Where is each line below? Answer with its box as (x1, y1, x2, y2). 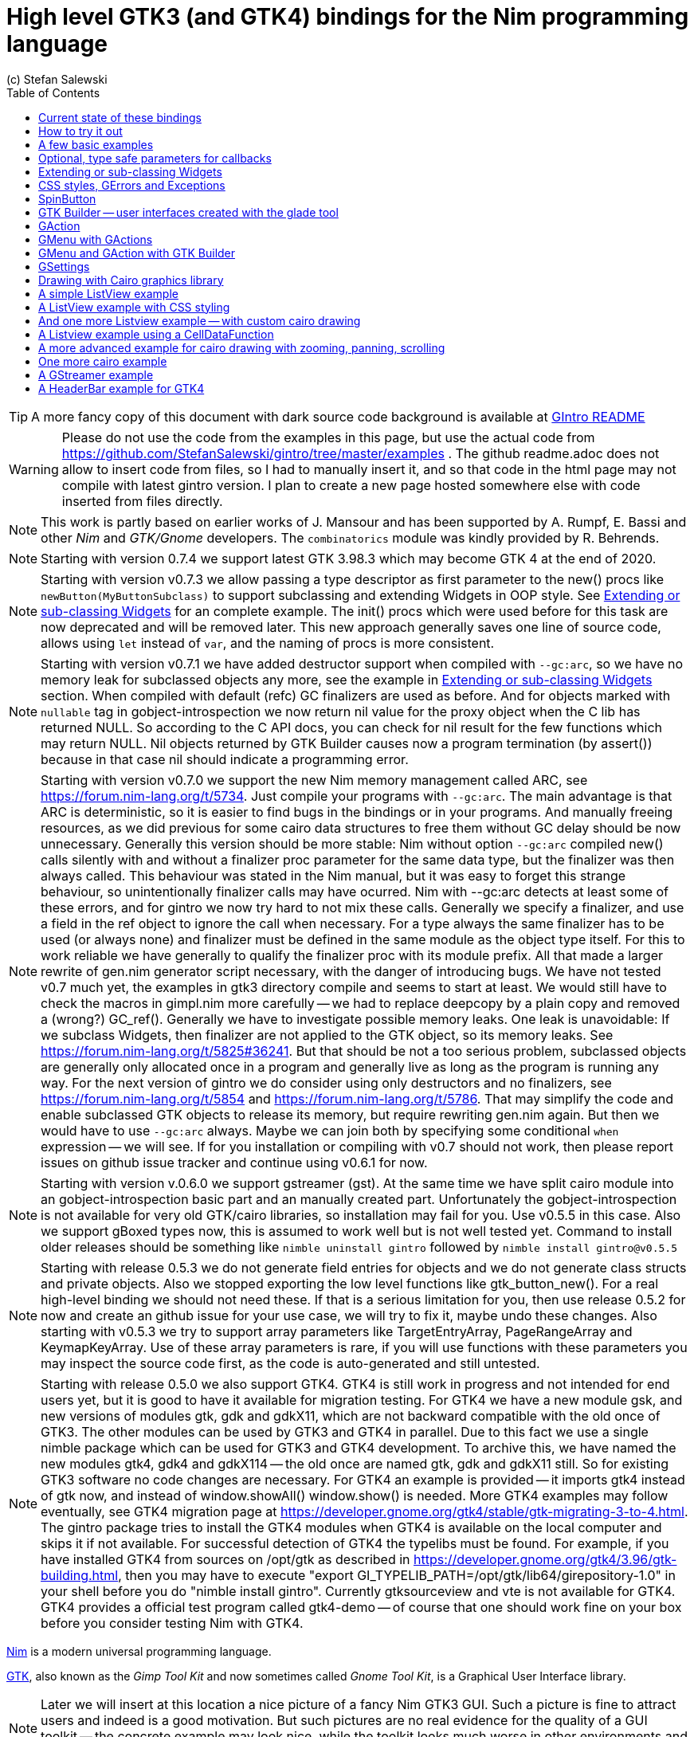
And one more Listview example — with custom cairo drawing (38, 313, 361, 327)
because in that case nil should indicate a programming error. (41, 751, 409, 767)
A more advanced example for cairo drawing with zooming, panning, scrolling (38, 340, 445, 355)
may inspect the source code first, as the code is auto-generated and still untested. (41, 1355, 540, 1371)
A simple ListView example (38, 286, 178, 300)
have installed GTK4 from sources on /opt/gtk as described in (41, 1551, 410, 1567)
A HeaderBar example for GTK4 (38, 381, 205, 395)
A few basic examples (38, 137, 154, 151)
